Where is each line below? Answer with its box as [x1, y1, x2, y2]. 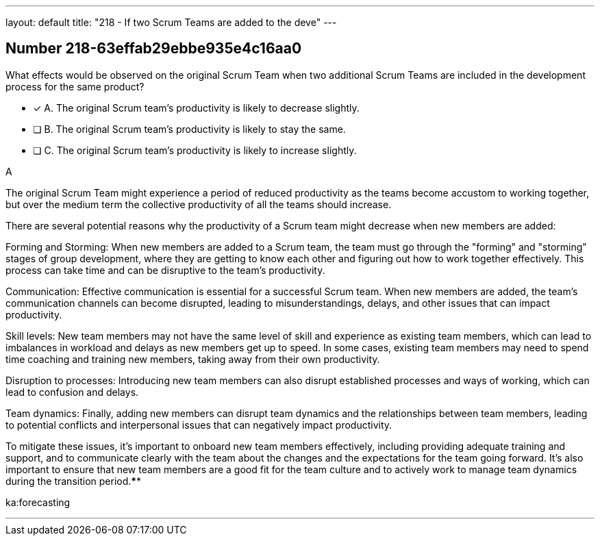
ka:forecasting [5, 496, 71, 508]
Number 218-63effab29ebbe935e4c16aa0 [5, 40, 302, 58]
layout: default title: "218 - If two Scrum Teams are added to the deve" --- [5, 16, 337, 28]
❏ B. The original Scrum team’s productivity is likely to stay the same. [33, 123, 346, 135]
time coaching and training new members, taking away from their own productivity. [5, 353, 380, 365]
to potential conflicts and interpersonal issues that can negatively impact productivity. [5, 418, 392, 431]
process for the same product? [5, 80, 145, 92]
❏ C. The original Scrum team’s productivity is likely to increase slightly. [33, 144, 357, 156]
